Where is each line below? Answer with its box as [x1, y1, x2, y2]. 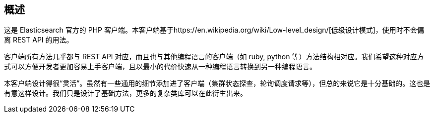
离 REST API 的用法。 [4, 36, 73, 44]
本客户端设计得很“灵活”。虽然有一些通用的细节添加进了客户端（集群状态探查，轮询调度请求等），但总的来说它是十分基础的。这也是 [4, 79, 431, 88]
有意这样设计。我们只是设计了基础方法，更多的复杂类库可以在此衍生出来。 [4, 89, 247, 98]
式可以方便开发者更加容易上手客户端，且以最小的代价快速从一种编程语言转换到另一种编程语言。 [4, 62, 316, 71]
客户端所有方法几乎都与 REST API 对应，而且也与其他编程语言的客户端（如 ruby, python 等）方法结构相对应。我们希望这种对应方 [4, 52, 424, 61]
